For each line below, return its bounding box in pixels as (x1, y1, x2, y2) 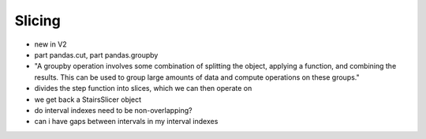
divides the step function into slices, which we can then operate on (34, 84, 252, 93)
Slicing (14, 12, 61, 29)
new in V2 (34, 39, 67, 49)
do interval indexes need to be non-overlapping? (34, 105, 192, 115)
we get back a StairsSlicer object (34, 95, 142, 104)
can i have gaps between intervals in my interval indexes (34, 117, 219, 126)
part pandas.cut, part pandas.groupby (34, 50, 159, 59)
